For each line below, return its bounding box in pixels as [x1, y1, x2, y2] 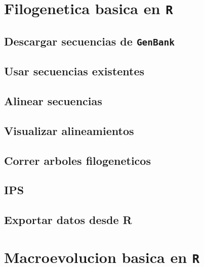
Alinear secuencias [4, 93, 102, 109]
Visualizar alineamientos [4, 122, 134, 138]
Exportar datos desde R [4, 212, 132, 228]
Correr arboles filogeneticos [4, 152, 151, 168]
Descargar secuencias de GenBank [4, 33, 175, 49]
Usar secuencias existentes [4, 63, 145, 79]
